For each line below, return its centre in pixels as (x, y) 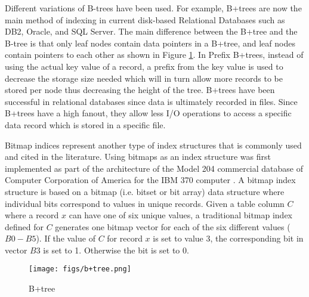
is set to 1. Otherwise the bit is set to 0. (116, 250)
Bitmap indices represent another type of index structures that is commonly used (153, 145)
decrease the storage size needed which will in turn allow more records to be (144, 78)
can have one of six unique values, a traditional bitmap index (181, 215)
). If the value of (66, 238)
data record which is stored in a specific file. (85, 124)
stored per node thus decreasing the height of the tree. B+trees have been (140, 90)
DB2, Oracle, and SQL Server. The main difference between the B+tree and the (151, 31)
